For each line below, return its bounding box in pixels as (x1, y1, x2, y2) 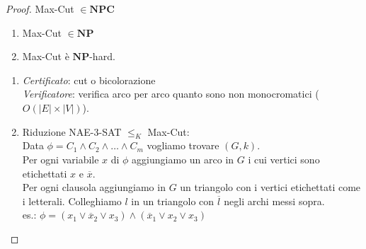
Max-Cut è (22, 49, 69, 64)
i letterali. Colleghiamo (22, 193, 122, 208)
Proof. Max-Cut (6, 1, 74, 16)
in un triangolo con (131, 193, 215, 208)
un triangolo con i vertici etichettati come (180, 180, 361, 195)
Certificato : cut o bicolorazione (22, 72, 156, 87)
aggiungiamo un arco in (132, 151, 234, 166)
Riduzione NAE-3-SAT (22, 124, 122, 139)
